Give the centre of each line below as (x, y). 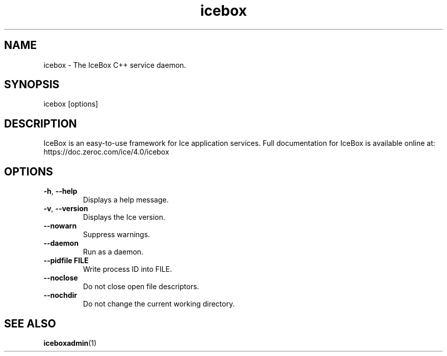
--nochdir (60, 295)
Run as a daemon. (113, 252)
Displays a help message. (126, 200)
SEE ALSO (30, 323)
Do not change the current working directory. (159, 304)
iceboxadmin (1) (70, 343)
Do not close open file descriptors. (141, 287)
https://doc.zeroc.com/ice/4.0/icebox (106, 152)
